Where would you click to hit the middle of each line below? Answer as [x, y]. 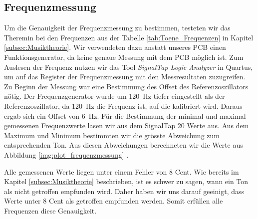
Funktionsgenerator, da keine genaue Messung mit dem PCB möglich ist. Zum [124, 57]
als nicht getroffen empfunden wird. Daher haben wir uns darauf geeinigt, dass [124, 191]
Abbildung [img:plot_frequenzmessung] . [66, 154]
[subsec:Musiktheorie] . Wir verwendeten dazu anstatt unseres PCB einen [115, 47]
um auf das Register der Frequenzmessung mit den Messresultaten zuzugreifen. [125, 77]
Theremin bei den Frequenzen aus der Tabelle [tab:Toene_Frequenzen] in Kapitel [129, 37]
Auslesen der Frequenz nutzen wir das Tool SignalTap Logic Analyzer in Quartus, [128, 67]
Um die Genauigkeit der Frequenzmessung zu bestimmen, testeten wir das [117, 28]
